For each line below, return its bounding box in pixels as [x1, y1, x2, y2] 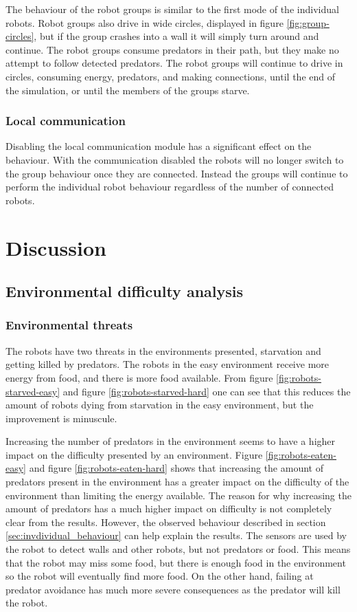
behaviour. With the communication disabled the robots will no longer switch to [5, 152, 344, 166]
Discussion [5, 233, 106, 261]
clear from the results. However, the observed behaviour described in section [5, 514, 326, 529]
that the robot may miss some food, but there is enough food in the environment [5, 555, 346, 569]
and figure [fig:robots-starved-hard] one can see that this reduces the [62, 384, 351, 398]
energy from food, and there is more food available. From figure [5, 370, 273, 384]
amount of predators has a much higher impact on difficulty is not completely [5, 501, 332, 516]
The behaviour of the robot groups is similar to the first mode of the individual [5, 2, 339, 16]
